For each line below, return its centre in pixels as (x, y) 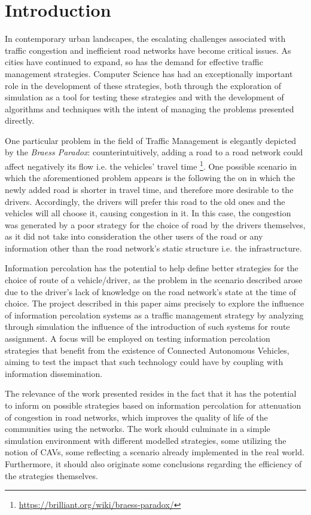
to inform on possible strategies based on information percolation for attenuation (153, 405)
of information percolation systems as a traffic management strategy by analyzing (154, 315)
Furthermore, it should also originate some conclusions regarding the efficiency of (153, 463)
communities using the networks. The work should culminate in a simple (138, 429)
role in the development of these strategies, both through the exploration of (143, 85)
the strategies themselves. (51, 475)
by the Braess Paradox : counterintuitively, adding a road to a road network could (154, 152)
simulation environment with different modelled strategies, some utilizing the (146, 440)
